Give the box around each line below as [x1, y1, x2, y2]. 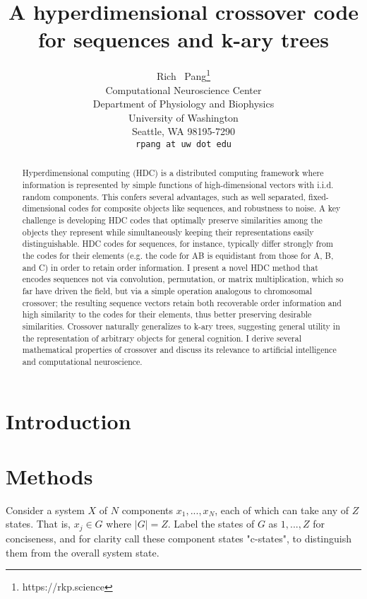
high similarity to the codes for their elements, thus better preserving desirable [22, 308, 312, 320]
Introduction [6, 406, 131, 435]
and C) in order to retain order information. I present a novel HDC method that [22, 261, 318, 273]
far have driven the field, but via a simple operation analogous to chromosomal [22, 284, 313, 296]
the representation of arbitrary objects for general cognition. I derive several [22, 332, 302, 344]
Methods [6, 461, 93, 490]
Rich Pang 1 [156, 66, 211, 83]
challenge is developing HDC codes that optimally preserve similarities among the [22, 214, 323, 226]
